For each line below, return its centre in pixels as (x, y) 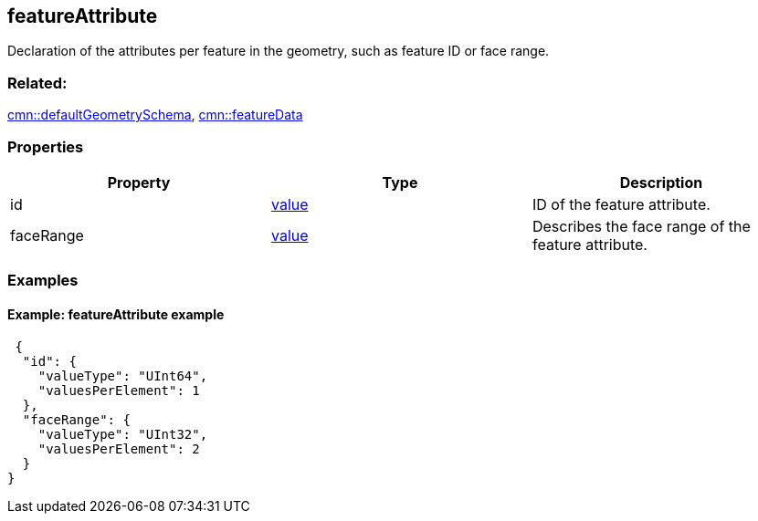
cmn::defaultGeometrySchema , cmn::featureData (155, 115)
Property (139, 182)
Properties (46, 146)
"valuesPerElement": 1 (119, 390)
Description (661, 182)
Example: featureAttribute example (116, 314)
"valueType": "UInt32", (123, 434)
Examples (43, 281)
